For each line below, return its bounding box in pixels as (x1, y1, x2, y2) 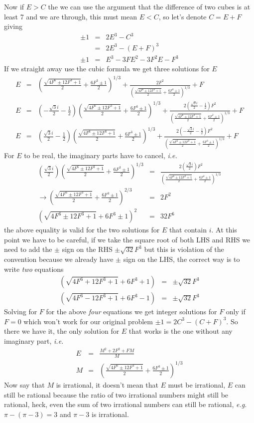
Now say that (4, 379, 45, 390)
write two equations (4, 263, 64, 274)
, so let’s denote (158, 11, 207, 21)
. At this (211, 224, 237, 235)
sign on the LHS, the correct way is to (123, 254, 240, 264)
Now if (4, 1, 24, 11)
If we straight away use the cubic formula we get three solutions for (4, 63, 210, 74)
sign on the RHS (62, 244, 113, 254)
